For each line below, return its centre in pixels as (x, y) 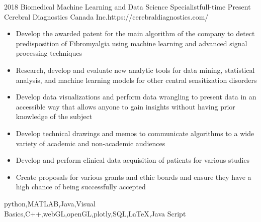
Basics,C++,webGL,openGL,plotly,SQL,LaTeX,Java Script (95, 213)
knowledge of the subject (54, 116)
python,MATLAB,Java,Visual (50, 203)
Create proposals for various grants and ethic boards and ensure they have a (134, 177)
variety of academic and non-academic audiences (91, 143)
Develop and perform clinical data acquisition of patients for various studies (133, 160)
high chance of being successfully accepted (81, 187)
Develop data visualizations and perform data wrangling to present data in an (136, 97)
